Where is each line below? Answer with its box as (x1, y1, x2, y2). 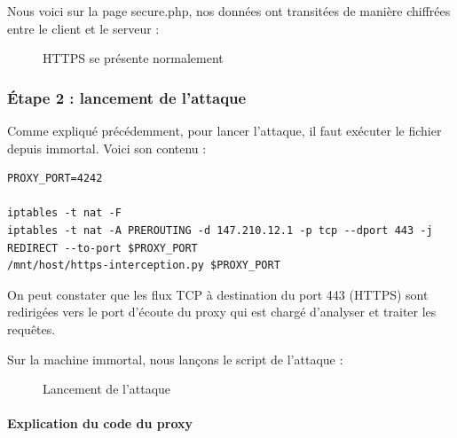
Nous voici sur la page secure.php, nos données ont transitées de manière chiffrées (7, 2, 451, 20)
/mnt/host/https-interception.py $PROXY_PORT (7, 259, 280, 272)
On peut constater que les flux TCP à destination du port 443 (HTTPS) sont (7, 285, 429, 303)
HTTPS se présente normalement (43, 49, 224, 67)
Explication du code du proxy (7, 414, 193, 433)
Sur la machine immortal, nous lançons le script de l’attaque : (7, 349, 343, 368)
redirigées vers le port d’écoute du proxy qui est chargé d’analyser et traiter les (7, 302, 437, 321)
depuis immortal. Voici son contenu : (7, 138, 207, 157)
